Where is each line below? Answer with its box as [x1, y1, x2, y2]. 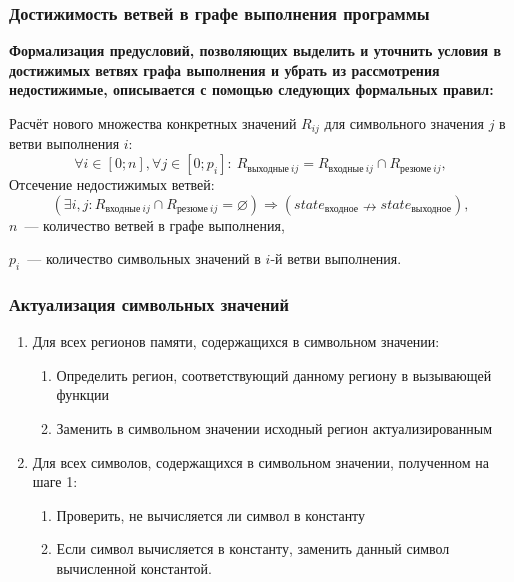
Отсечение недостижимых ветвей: [9, 174, 215, 195]
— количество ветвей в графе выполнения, [24, 214, 285, 235]
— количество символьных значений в [27, 248, 261, 269]
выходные [247, 163, 289, 174]
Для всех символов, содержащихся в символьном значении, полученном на [32, 451, 490, 472]
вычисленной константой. [56, 558, 212, 578]
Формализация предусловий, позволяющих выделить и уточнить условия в [9, 40, 502, 61]
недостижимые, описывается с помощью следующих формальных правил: [9, 79, 494, 100]
